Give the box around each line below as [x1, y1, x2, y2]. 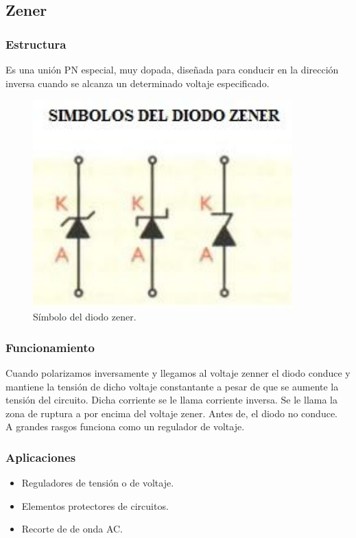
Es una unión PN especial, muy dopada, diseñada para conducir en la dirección [5, 62, 339, 76]
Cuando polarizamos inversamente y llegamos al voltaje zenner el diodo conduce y [5, 365, 351, 379]
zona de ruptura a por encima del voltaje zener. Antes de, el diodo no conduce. [5, 406, 338, 420]
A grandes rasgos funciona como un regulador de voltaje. [5, 419, 245, 434]
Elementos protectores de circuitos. [21, 498, 169, 513]
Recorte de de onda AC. [21, 522, 123, 536]
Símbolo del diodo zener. [33, 309, 137, 324]
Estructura [5, 35, 67, 52]
